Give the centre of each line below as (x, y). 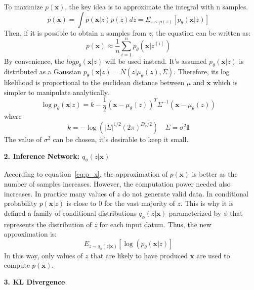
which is (225, 82)
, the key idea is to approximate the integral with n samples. (156, 6)
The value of (23, 139)
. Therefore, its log (202, 72)
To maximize (23, 6)
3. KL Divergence (35, 281)
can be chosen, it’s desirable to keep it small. (121, 139)
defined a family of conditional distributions (70, 213)
